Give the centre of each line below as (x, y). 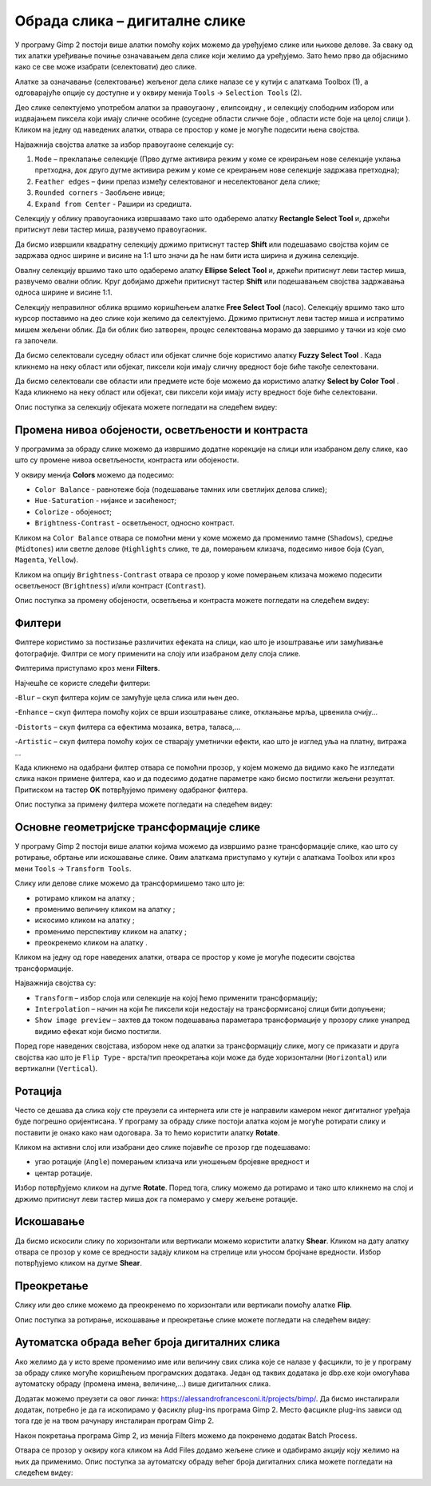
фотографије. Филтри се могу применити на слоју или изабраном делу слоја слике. (158, 653)
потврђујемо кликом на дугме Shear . (79, 1263)
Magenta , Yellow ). (47, 560)
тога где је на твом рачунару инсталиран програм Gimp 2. (115, 1421)
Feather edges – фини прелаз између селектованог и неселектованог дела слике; (178, 181)
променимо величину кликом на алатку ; (105, 909)
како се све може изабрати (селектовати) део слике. (106, 67)
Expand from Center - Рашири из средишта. (113, 204)
